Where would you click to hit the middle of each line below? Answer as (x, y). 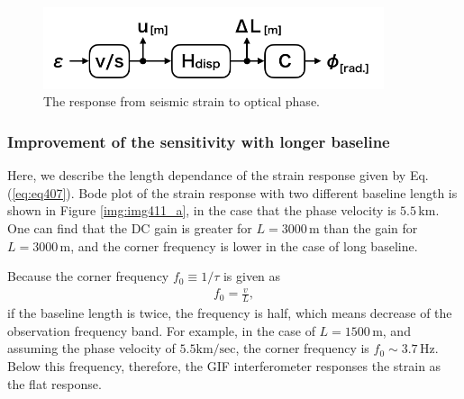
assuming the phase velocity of (91, 348)
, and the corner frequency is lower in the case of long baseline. (244, 245)
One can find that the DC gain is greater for (130, 228)
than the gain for (371, 228)
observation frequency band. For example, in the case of (161, 330)
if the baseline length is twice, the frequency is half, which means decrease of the (230, 313)
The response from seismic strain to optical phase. (182, 101)
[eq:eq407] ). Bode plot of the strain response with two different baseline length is (235, 192)
